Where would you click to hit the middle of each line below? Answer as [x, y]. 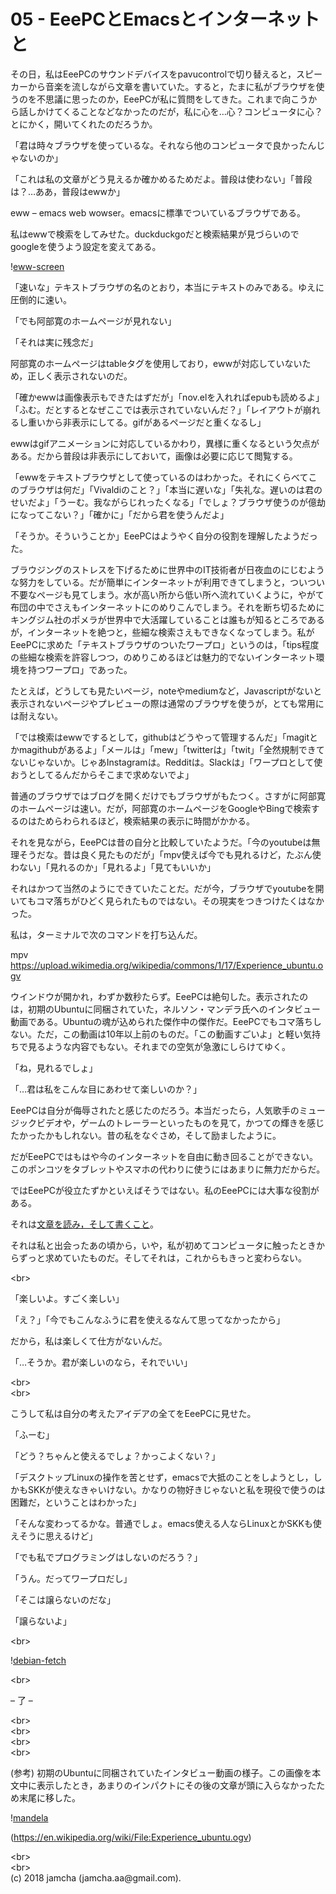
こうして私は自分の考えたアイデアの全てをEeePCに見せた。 [133, 1413]
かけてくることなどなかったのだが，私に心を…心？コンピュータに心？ [179, 111]
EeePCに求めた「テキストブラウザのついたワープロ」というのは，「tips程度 [165, 644]
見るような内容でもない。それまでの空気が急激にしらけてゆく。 [159, 1046]
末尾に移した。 [49, 1797]
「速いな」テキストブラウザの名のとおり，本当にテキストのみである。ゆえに [167, 287]
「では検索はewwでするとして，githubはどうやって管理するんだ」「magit [160, 737]
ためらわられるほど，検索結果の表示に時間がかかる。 [146, 821]
